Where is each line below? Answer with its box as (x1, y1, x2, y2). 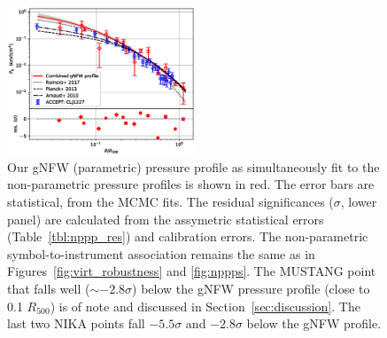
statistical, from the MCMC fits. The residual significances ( (7, 193, 334, 211)
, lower (340, 193, 377, 211)
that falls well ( (7, 279, 90, 297)
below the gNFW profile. (246, 314, 382, 333)
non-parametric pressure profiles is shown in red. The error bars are (7, 175, 375, 193)
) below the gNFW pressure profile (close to (132, 279, 370, 297)
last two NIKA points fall (7, 314, 145, 333)
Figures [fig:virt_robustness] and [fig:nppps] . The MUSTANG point (7, 262, 376, 280)
